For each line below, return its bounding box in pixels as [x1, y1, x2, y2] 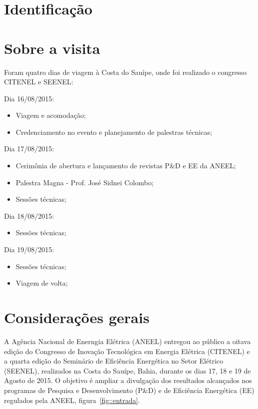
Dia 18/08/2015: [4, 210, 54, 221]
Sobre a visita [4, 37, 100, 58]
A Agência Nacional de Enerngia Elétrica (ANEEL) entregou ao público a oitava [4, 336, 251, 346]
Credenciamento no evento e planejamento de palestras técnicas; [15, 126, 212, 137]
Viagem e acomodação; [15, 110, 86, 120]
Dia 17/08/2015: [4, 143, 54, 154]
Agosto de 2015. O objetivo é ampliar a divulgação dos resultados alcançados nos [4, 375, 252, 386]
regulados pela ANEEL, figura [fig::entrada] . [4, 395, 140, 405]
